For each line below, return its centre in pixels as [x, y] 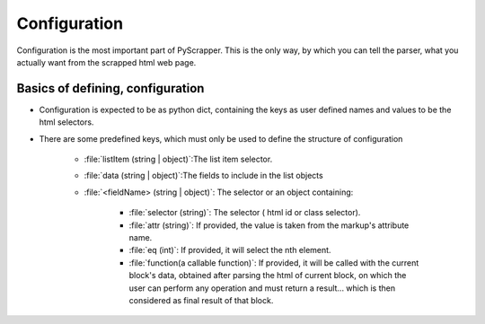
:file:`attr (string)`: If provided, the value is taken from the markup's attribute [269, 225]
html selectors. [66, 122]
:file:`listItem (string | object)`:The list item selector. [178, 159]
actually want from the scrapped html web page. [106, 62]
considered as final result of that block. [201, 300]
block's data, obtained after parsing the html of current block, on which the [268, 276]
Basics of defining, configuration [110, 88]
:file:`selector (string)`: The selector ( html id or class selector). [245, 213]
